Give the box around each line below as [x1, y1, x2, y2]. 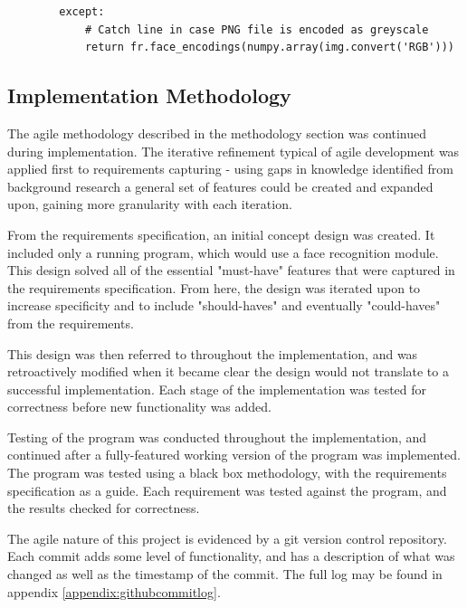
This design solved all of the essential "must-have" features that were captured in [7, 261, 455, 280]
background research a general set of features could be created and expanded [7, 176, 434, 195]
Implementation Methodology [7, 81, 291, 109]
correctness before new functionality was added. [7, 397, 272, 416]
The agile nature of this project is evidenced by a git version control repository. [7, 528, 447, 547]
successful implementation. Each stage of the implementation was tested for [7, 379, 427, 398]
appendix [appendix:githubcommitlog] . [7, 582, 221, 601]
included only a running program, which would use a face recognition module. [7, 242, 439, 261]
